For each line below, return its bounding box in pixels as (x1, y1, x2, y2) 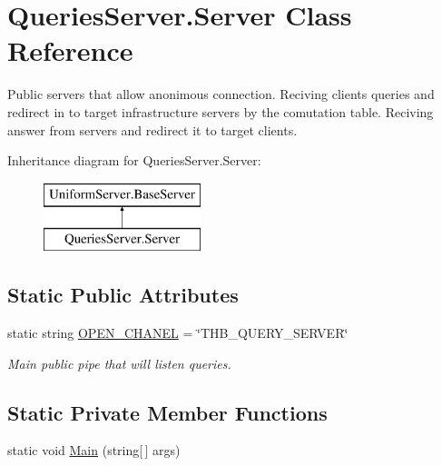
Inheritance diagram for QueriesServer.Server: (7, 151, 261, 170)
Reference (7, 32, 133, 69)
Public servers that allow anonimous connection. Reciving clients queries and (7, 84, 435, 104)
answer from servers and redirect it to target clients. (7, 120, 298, 139)
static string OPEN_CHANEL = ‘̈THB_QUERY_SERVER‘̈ (7, 323, 349, 342)
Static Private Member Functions (7, 398, 328, 426)
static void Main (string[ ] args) (7, 441, 181, 460)
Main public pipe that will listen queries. (7, 353, 231, 372)
